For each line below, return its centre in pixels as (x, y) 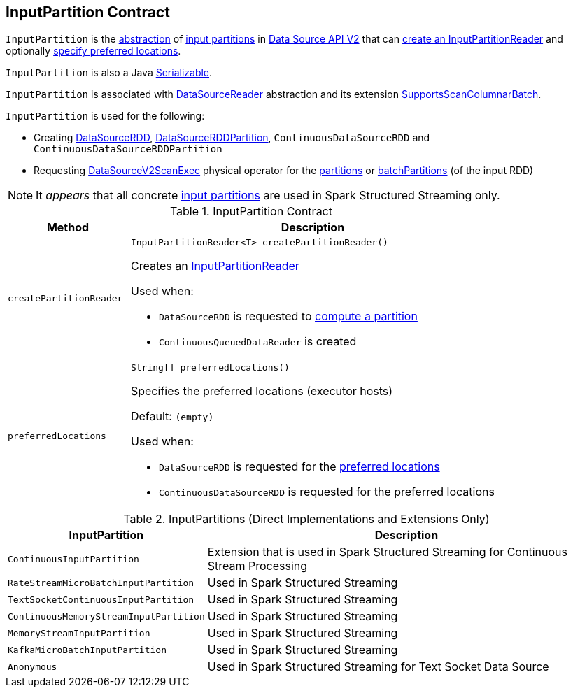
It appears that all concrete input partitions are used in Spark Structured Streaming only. (268, 195)
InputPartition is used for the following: (105, 116)
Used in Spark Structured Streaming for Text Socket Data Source (378, 667)
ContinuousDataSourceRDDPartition (128, 149)
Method (68, 228)
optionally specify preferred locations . (93, 51)
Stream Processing (257, 566)
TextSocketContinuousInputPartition (101, 599)
